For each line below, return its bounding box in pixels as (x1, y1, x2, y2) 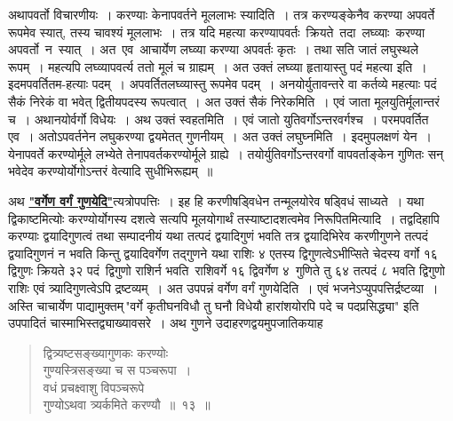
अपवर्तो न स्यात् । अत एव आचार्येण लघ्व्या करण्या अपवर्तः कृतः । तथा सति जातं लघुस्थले (8, 40, 418, 59)
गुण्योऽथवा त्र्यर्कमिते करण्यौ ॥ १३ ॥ (43, 395, 211, 414)
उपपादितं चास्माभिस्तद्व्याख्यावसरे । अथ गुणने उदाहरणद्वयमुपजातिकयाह (8, 314, 323, 332)
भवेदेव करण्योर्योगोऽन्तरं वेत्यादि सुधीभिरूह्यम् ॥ (8, 162, 213, 180)
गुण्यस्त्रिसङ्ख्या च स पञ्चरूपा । (43, 361, 192, 379)
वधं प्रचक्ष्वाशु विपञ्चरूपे (43, 377, 145, 396)
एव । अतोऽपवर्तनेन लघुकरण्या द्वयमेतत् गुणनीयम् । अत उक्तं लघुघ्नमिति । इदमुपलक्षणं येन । (8, 127, 432, 146)
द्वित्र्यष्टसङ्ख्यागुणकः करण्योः (43, 343, 169, 361)
